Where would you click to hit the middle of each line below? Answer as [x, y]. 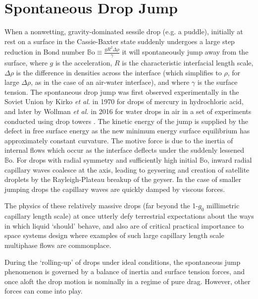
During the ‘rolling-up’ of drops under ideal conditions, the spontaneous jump [123, 262]
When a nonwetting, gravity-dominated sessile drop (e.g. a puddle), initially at [124, 31]
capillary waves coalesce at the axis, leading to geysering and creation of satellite [127, 169]
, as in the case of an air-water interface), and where [110, 82]
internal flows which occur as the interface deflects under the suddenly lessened [124, 150]
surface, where [26, 63]
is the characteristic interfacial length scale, [188, 63]
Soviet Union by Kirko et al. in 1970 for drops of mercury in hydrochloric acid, [124, 101]
